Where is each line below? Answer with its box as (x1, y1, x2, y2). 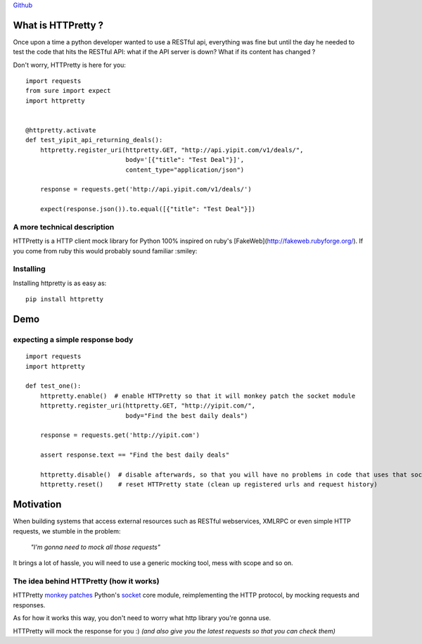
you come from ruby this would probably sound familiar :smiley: (13, 246, 198, 255)
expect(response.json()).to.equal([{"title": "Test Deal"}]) (39, 205, 256, 213)
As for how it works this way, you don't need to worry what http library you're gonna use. (13, 614, 271, 622)
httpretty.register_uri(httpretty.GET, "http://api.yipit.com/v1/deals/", (39, 146, 304, 154)
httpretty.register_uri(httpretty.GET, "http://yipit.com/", (39, 402, 256, 410)
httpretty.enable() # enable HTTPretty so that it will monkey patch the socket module (39, 391, 356, 400)
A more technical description (13, 222, 115, 232)
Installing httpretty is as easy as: (13, 279, 107, 287)
